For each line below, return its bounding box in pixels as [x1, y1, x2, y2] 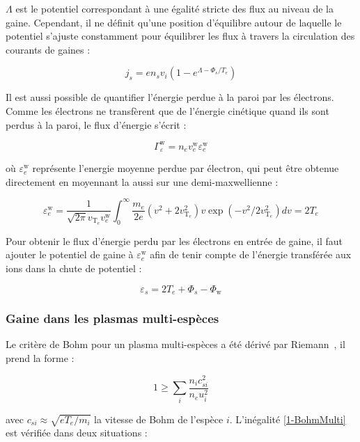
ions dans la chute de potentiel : [6, 261, 142, 276]
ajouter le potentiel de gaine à [6, 247, 134, 262]
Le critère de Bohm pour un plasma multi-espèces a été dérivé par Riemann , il [6, 337, 345, 352]
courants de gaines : [6, 42, 91, 56]
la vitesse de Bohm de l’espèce [94, 411, 224, 426]
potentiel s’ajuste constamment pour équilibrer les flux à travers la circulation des [6, 29, 355, 43]
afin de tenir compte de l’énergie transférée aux [150, 247, 352, 262]
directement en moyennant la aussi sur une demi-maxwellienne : [6, 174, 279, 189]
